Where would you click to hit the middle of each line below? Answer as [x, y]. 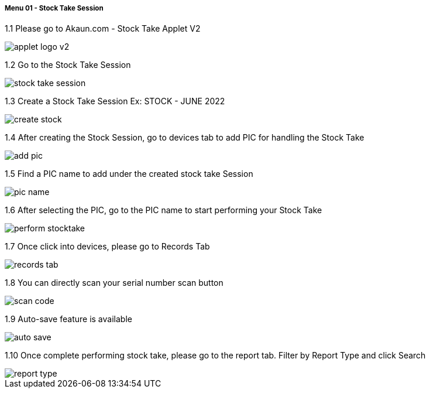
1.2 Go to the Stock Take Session [68, 65]
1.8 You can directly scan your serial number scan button [114, 283]
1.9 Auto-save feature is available [68, 319]
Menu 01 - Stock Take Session [54, 8]
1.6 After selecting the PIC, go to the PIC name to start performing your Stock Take [164, 210]
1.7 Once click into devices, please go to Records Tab [107, 247]
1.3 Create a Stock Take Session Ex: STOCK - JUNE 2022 [115, 101]
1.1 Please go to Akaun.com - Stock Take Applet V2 [103, 29]
